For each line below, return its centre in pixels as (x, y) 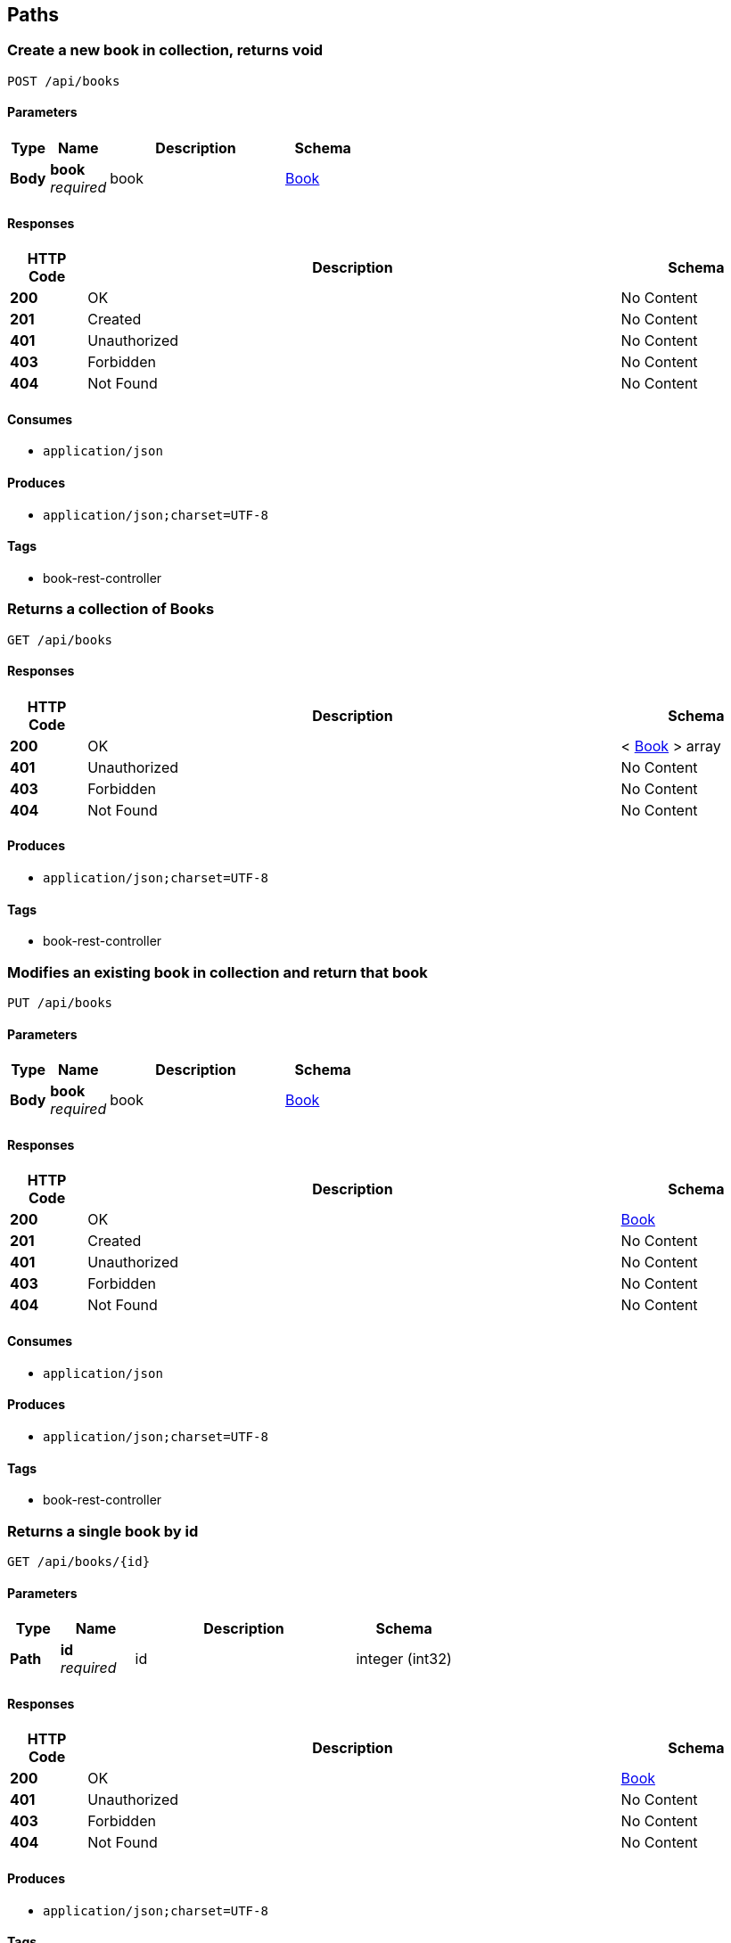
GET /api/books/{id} (79, 1561)
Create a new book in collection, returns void (165, 50)
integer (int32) (404, 1659)
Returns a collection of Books (111, 609)
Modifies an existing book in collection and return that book (218, 972)
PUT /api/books (60, 1003)
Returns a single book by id (103, 1531)
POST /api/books (64, 81)
